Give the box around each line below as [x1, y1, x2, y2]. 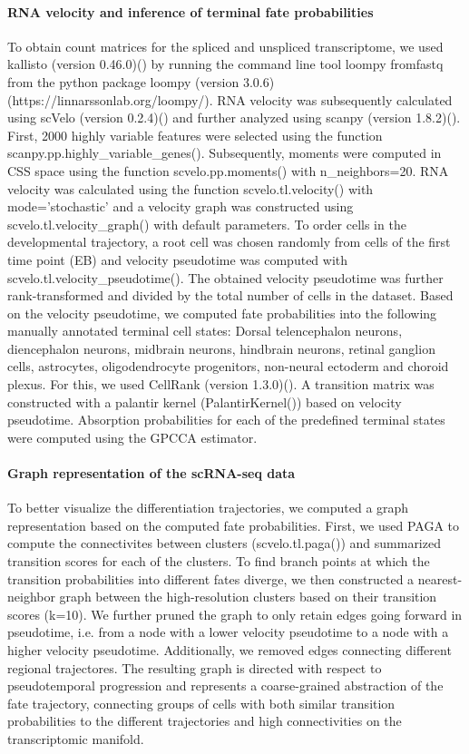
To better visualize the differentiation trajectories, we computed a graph [7, 498, 409, 517]
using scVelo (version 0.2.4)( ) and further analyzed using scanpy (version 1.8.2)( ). [7, 108, 461, 127]
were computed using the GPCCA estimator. [7, 427, 258, 446]
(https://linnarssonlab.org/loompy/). [7, 90, 213, 109]
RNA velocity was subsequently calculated [217, 90, 453, 109]
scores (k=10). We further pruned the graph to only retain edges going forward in [7, 604, 463, 623]
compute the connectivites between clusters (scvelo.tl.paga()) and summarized [7, 534, 441, 553]
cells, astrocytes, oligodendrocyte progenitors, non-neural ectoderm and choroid [7, 357, 449, 376]
